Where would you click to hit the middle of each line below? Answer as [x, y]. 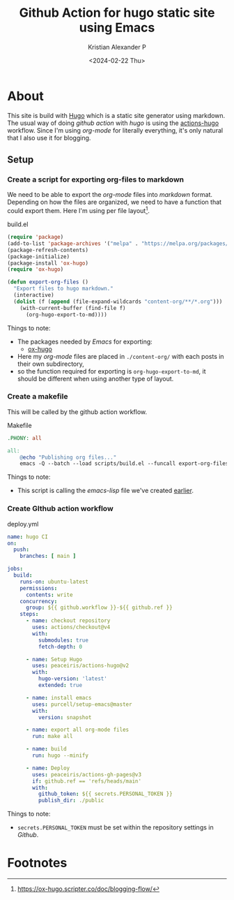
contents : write [49, 595]
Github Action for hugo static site [117, 13]
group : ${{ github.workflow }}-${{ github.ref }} [99, 608]
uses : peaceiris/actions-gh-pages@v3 [87, 774]
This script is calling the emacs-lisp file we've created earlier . [105, 491]
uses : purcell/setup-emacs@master [82, 704]
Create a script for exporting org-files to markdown [96, 179]
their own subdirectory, [51, 364]
